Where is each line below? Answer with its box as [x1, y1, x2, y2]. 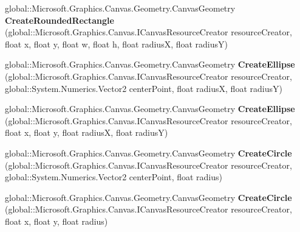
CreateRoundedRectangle [5, 13, 114, 26]
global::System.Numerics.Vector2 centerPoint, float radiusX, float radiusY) [5, 82, 282, 94]
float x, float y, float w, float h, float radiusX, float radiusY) [5, 37, 228, 50]
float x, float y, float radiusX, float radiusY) [5, 126, 168, 139]
